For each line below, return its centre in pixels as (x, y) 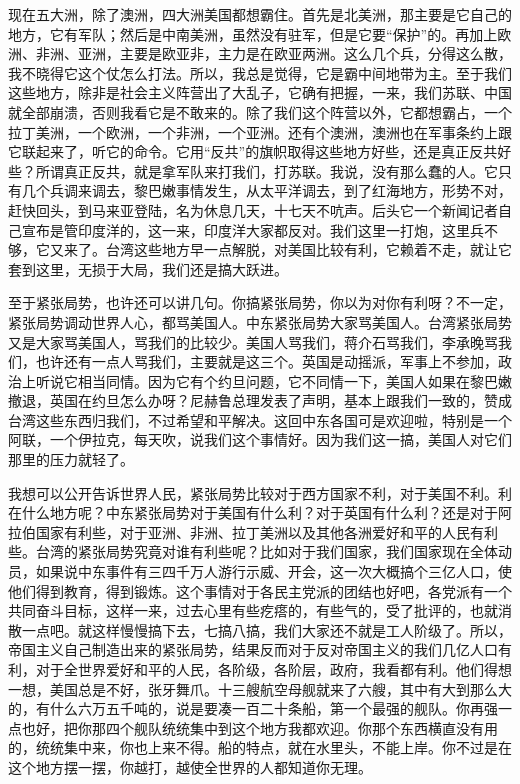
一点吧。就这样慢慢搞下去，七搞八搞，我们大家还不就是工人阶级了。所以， (266, 629)
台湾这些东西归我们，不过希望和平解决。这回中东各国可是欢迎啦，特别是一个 (260, 419)
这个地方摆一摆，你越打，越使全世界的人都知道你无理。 (190, 766)
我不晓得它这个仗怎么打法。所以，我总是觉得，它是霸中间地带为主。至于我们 (260, 72)
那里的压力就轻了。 (71, 459)
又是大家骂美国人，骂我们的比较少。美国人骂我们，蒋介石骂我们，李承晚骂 (253, 341)
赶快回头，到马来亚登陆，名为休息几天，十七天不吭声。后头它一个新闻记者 (253, 209)
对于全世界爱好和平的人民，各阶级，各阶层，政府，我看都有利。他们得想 (273, 669)
